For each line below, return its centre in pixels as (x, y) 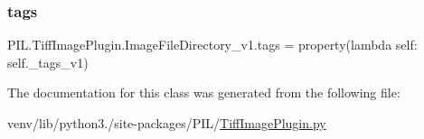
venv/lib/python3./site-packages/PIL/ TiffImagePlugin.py (167, 123)
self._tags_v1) (48, 62)
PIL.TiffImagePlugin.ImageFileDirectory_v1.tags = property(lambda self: (212, 45)
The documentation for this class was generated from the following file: (204, 93)
